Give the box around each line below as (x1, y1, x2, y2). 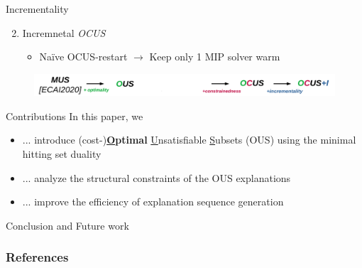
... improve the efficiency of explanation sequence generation (22, 194, 284, 209)
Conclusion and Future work (6, 218, 129, 232)
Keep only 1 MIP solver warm (149, 49, 280, 64)
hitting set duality (22, 146, 102, 161)
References (6, 248, 69, 266)
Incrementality (6, 1, 69, 16)
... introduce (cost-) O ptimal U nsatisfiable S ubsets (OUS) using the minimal (22, 132, 356, 147)
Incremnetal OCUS (22, 25, 106, 40)
